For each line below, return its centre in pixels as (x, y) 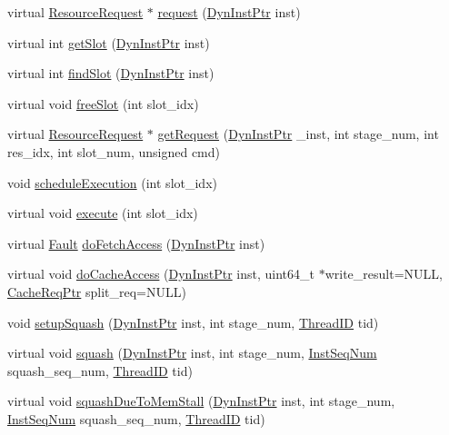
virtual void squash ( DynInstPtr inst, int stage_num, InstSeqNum (192, 353)
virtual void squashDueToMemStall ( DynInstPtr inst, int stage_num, (201, 401)
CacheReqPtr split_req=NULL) (97, 291)
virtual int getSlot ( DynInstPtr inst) (109, 42)
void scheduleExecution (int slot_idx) (112, 182)
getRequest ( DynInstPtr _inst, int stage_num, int (298, 134)
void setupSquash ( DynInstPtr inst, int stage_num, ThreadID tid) (193, 322)
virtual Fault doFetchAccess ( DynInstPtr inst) (136, 243)
